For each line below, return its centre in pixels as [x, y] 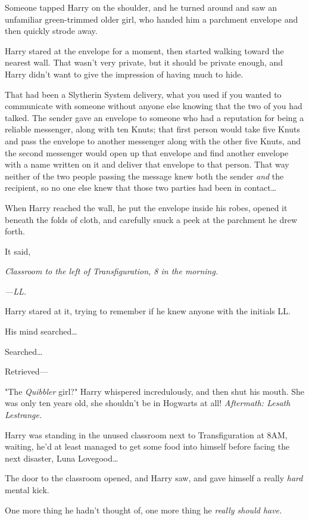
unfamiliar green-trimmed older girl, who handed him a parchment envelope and [152, 19]
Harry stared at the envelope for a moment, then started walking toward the [144, 50]
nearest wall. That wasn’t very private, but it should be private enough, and [144, 62]
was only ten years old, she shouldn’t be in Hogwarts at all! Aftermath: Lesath [148, 403]
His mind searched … [41, 331]
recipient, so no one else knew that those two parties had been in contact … [141, 188]
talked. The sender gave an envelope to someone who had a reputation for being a [154, 117]
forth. [15, 231]
